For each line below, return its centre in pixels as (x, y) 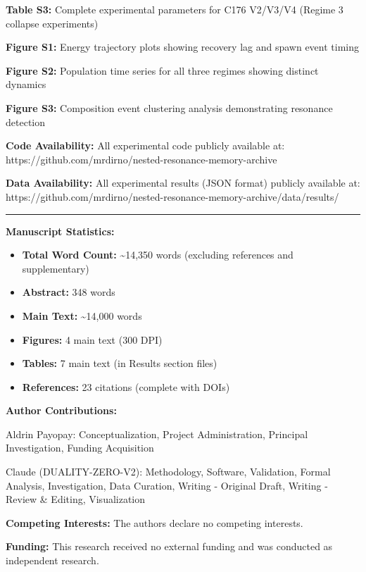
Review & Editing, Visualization (76, 499)
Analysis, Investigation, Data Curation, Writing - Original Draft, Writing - (167, 485)
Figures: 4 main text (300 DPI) (92, 339)
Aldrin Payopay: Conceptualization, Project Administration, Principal (157, 434)
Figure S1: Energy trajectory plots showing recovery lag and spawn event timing (182, 47)
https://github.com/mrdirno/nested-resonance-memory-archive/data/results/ (172, 196)
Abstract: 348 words (69, 292)
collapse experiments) (52, 23)
